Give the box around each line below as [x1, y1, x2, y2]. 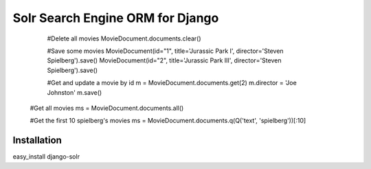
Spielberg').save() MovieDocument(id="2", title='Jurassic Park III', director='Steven [47, 56, 282, 65]
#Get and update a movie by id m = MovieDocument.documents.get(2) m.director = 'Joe [47, 79, 297, 87]
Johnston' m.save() [47, 88, 102, 96]
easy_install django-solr [12, 153, 80, 161]
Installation [12, 135, 62, 146]
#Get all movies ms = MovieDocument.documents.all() [30, 104, 184, 112]
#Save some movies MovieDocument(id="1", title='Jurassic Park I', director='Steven [47, 47, 284, 55]
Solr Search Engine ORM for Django [12, 10, 219, 25]
